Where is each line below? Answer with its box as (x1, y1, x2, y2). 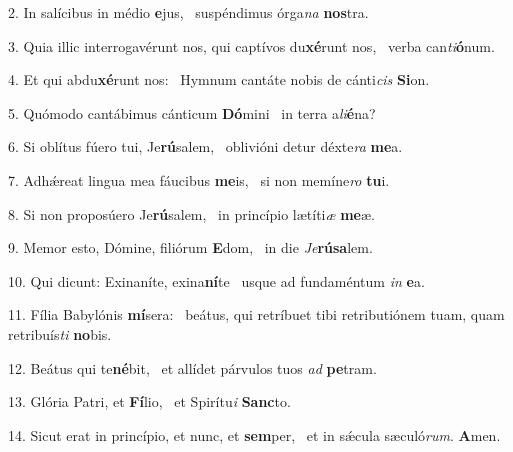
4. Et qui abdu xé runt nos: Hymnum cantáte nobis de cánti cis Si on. (8, 69, 430, 90)
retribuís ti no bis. (8, 323, 112, 344)
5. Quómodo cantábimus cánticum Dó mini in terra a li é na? (8, 102, 376, 123)
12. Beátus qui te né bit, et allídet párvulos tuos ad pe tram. (8, 357, 377, 378)
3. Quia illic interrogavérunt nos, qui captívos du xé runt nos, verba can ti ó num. (8, 35, 495, 56)
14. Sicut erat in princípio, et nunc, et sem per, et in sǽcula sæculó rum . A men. (8, 424, 501, 445)
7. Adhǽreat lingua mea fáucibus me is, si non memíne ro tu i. (8, 169, 390, 190)
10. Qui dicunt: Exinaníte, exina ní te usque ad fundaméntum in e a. (8, 270, 425, 291)
